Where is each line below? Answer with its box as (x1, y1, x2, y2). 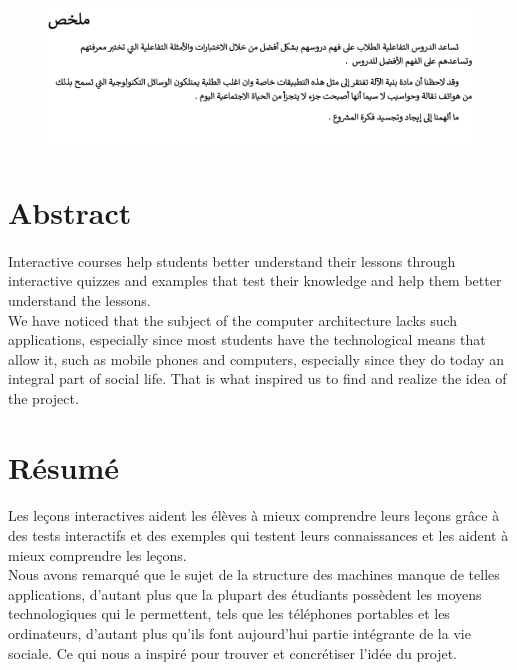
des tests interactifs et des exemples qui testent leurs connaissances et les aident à (8, 525, 509, 546)
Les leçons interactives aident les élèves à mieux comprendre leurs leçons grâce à (8, 505, 500, 526)
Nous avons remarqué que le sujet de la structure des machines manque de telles (8, 564, 500, 585)
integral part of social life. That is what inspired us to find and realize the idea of (8, 368, 507, 389)
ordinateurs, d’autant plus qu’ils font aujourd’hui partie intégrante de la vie (8, 623, 471, 644)
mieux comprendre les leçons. (8, 544, 187, 565)
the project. (8, 387, 79, 408)
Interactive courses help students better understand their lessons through (8, 250, 456, 271)
